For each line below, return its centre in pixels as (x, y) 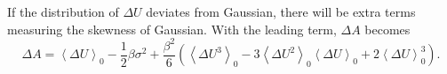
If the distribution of (63, 11)
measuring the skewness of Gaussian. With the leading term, (172, 29)
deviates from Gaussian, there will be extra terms (281, 11)
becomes (387, 29)
